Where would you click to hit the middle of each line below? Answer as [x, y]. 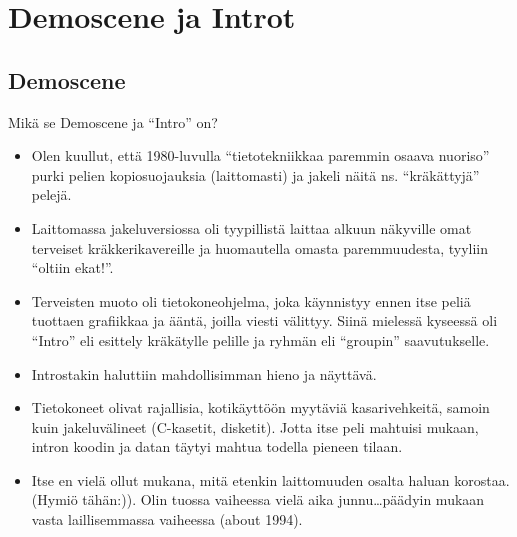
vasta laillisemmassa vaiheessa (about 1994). [167, 519]
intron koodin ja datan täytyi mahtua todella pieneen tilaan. [217, 446]
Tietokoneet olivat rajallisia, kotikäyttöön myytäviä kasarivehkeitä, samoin [260, 407]
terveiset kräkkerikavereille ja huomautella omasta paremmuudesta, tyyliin [259, 247]
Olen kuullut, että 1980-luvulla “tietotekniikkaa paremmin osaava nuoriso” [260, 155]
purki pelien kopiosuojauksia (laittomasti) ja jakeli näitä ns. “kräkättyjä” [255, 174]
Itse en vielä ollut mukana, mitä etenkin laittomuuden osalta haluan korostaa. [270, 479]
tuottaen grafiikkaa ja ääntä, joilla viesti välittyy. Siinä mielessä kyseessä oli [264, 320]
